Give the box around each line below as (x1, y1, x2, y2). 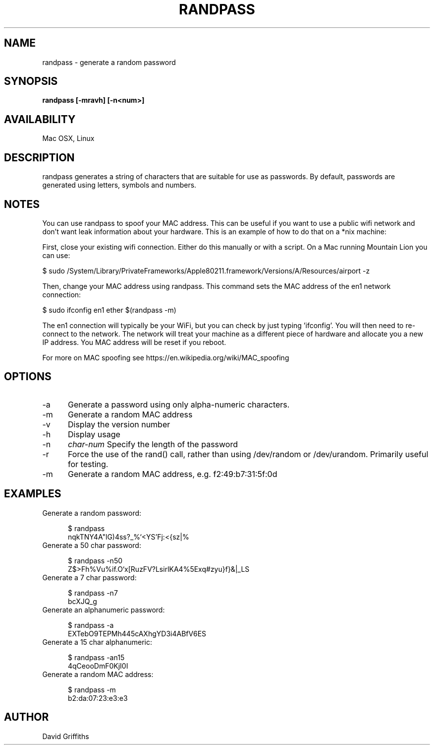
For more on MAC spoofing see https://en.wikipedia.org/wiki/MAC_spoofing (42, 353, 289, 362)
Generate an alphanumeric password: (42, 605, 165, 614)
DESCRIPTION (4, 151, 75, 164)
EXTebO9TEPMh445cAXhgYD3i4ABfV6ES (68, 629, 207, 638)
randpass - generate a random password (42, 58, 176, 67)
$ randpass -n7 (68, 588, 118, 597)
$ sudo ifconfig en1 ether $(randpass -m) (42, 305, 176, 314)
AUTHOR (4, 711, 49, 724)
